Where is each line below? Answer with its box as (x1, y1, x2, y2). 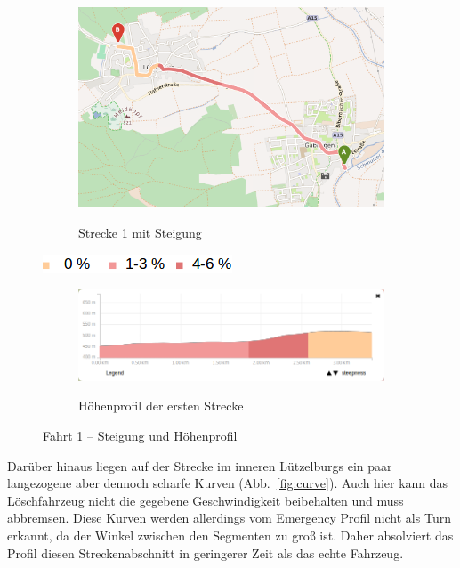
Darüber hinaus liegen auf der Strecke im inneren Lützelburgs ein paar (7, 456, 392, 475)
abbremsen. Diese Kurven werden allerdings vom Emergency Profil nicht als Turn (7, 508, 451, 527)
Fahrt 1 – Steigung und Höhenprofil (43, 426, 238, 445)
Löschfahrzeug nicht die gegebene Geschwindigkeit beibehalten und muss (7, 491, 404, 509)
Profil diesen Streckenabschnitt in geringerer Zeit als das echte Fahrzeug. (7, 543, 404, 562)
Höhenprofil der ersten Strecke (78, 396, 244, 415)
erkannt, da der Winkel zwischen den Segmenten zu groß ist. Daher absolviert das (7, 526, 454, 544)
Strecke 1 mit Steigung (78, 223, 202, 241)
